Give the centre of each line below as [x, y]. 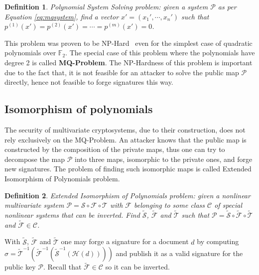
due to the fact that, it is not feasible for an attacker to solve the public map [122, 72]
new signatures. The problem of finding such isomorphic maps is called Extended [128, 169]
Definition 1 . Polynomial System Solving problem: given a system [106, 6]
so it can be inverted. [137, 267]
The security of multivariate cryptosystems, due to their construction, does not [125, 129]
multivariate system [34, 205]
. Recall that [62, 267]
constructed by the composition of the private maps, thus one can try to [115, 149]
